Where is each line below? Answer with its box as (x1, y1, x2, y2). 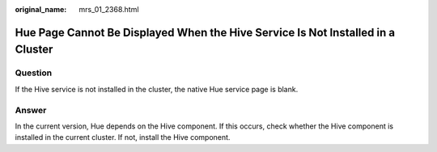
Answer (15, 104, 47, 116)
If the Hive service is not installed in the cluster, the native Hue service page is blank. (15, 84, 299, 94)
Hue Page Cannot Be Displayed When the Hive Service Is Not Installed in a (15, 25, 396, 40)
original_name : (15, 5, 67, 14)
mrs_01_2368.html (78, 5, 139, 14)
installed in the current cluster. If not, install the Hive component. (15, 133, 231, 142)
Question (15, 67, 53, 78)
